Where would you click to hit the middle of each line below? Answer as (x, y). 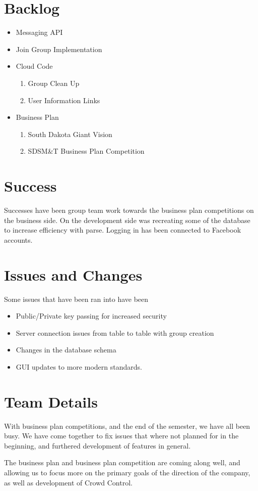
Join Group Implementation (59, 49)
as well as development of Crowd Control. (68, 482)
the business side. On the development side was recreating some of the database (127, 220)
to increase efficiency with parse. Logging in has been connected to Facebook (123, 230)
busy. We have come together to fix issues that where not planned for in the (121, 436)
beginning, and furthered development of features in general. (98, 445)
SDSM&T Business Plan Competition (86, 151)
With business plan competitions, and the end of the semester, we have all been (127, 426)
